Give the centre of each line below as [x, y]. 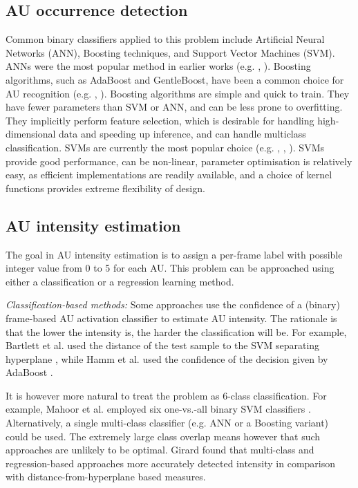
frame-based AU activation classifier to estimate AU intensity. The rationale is [171, 318]
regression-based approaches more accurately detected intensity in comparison [171, 463]
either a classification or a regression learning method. [120, 281]
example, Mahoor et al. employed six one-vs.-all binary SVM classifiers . [158, 409]
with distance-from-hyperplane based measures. [106, 477]
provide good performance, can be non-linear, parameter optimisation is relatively [179, 161]
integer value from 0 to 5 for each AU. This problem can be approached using [170, 268]
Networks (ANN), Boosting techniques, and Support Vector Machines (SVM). [170, 52]
